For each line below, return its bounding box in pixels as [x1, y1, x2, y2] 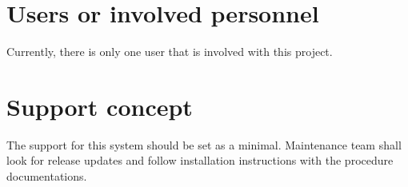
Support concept [6, 90, 193, 122]
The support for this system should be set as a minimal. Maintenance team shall [6, 136, 402, 153]
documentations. [6, 168, 87, 185]
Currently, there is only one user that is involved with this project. [6, 43, 333, 60]
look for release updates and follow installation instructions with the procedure [6, 152, 394, 169]
